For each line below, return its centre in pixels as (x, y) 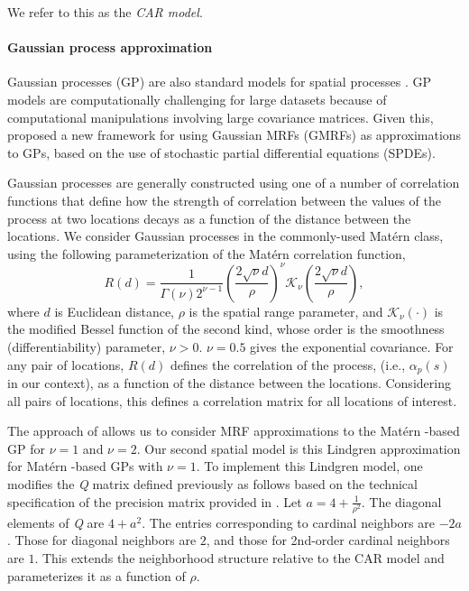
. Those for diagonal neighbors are (102, 540)
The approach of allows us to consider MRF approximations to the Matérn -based (234, 431)
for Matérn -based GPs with (85, 466)
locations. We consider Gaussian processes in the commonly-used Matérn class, (225, 236)
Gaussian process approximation (110, 47)
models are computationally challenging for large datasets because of (197, 99)
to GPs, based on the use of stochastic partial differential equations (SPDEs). (221, 152)
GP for (26, 448)
